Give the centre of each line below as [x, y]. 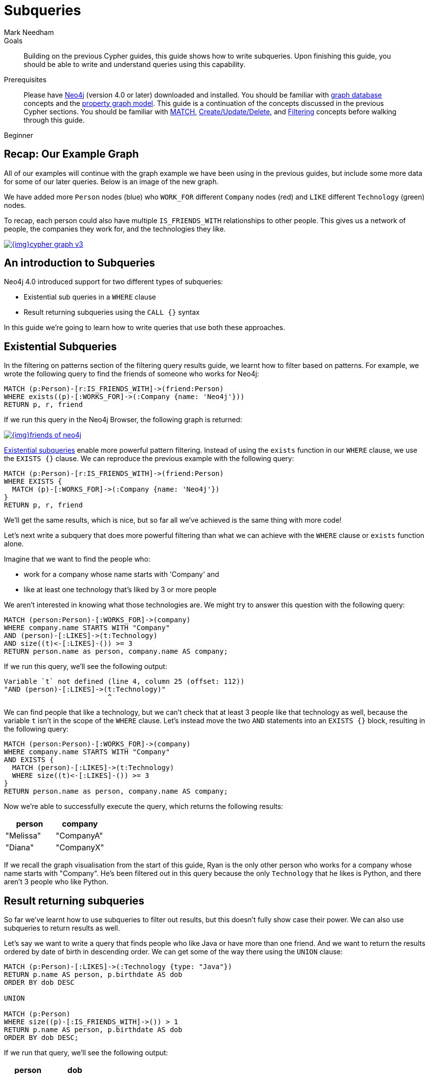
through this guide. [54, 120]
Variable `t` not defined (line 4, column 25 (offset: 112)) [124, 682]
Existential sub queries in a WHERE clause [90, 297]
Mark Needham [29, 32]
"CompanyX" [80, 848]
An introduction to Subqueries [79, 263]
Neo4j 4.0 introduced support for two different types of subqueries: [114, 282]
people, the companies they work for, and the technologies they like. [115, 229]
